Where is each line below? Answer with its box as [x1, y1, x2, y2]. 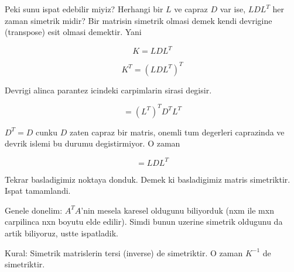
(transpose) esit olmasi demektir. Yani [5, 26, 142, 38]
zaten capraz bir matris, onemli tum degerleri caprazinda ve [69, 125, 285, 138]
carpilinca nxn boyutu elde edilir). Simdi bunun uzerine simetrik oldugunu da [5, 215, 283, 228]
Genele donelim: [5, 204, 63, 216]
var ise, [220, 3, 246, 15]
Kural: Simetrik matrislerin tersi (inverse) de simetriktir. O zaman [5, 246, 243, 259]
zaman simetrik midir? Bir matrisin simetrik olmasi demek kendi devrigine [5, 14, 272, 26]
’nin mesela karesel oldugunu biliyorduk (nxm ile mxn [81, 204, 274, 216]
